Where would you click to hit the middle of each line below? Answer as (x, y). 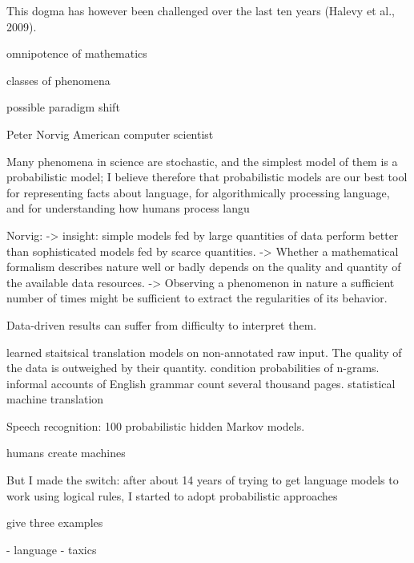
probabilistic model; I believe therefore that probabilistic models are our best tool (207, 177)
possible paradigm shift (63, 107)
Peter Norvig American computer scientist (110, 134)
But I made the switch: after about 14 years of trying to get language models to (203, 480)
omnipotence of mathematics (77, 53)
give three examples (55, 522)
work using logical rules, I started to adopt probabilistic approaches (172, 495)
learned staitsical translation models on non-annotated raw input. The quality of (204, 352)
